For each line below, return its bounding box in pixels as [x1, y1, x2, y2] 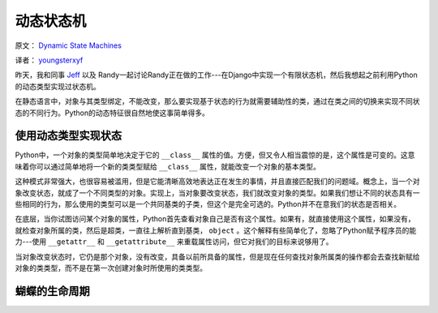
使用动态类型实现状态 [15, 129, 122, 143]
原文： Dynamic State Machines [15, 41, 122, 50]
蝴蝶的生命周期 [15, 284, 90, 298]
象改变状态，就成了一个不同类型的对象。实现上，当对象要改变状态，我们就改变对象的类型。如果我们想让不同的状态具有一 [15, 187, 420, 198]
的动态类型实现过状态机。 [15, 81, 101, 91]
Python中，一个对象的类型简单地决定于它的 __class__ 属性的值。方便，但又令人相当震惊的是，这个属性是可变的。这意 [15, 150, 415, 160]
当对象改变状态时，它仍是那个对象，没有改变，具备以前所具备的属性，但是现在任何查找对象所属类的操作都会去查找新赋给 [15, 251, 420, 261]
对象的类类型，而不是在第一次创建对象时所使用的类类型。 [15, 263, 207, 272]
